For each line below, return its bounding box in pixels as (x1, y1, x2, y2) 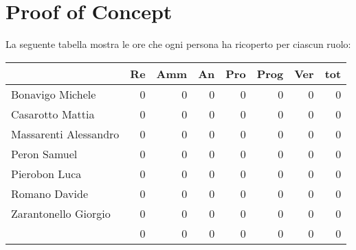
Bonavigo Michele (11, 86, 96, 102)
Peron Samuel (11, 145, 78, 162)
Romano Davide (11, 185, 89, 201)
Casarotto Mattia (11, 105, 95, 122)
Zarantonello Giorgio (11, 205, 111, 221)
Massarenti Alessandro (11, 125, 120, 142)
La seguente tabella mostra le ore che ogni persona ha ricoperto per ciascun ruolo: (5, 37, 351, 51)
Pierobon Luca (11, 165, 82, 182)
